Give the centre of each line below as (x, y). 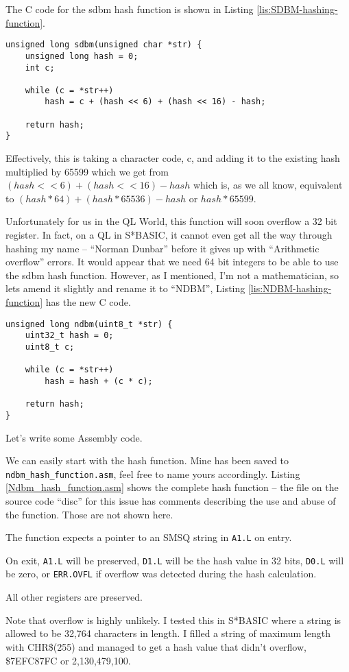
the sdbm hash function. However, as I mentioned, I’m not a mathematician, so (172, 275)
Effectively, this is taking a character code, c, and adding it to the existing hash (173, 158)
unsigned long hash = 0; (82, 56)
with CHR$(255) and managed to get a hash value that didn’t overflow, (156, 646)
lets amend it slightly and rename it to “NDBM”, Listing (125, 288)
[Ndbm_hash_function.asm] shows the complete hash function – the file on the (172, 487)
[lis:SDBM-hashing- (297, 9)
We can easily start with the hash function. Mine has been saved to (147, 460)
